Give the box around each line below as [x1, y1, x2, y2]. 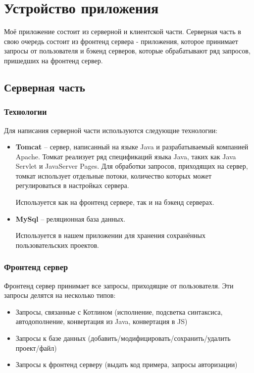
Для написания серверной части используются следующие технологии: [4, 125, 218, 135]
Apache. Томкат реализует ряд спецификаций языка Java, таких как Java [15, 151, 236, 161]
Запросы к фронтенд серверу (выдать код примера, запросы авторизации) [15, 359, 238, 370]
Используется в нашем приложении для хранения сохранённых [15, 230, 206, 240]
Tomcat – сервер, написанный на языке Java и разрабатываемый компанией [15, 141, 249, 152]
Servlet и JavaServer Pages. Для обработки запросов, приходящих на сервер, [15, 161, 248, 171]
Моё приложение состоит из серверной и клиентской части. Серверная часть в [4, 26, 241, 37]
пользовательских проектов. [15, 239, 100, 250]
